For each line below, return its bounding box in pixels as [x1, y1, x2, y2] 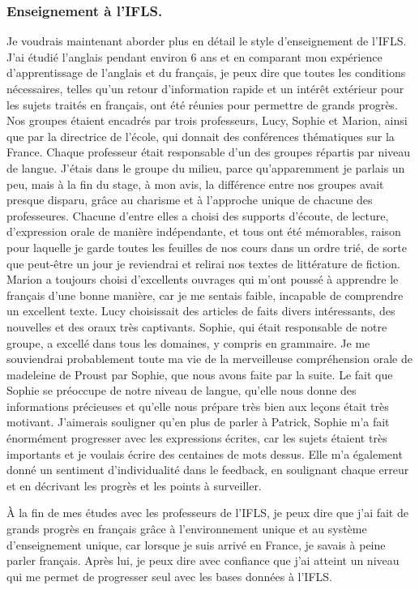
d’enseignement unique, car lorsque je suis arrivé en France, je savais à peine [6, 536, 386, 553]
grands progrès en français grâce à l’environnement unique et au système [6, 520, 367, 537]
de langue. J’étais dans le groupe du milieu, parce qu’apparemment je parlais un [6, 159, 405, 176]
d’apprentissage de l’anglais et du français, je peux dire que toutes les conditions [6, 64, 406, 81]
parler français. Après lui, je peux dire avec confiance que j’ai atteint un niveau [6, 552, 400, 569]
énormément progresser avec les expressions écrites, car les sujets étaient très [6, 430, 387, 447]
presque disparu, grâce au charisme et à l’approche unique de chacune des [6, 191, 373, 208]
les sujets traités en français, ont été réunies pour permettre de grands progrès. [6, 96, 398, 113]
